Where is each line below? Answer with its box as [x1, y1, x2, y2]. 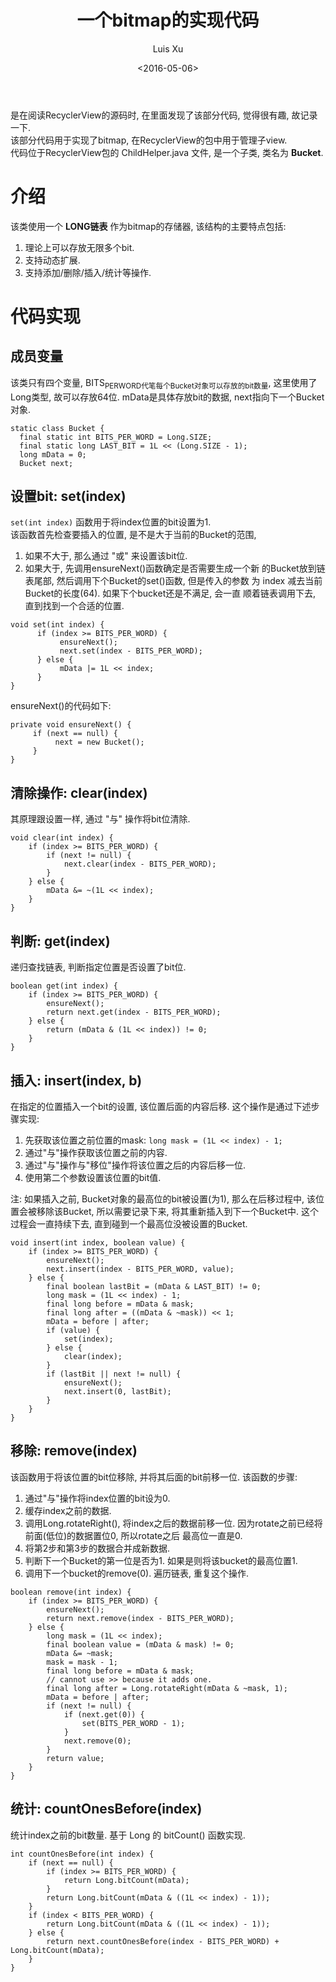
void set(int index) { [10, 620, 105, 630]
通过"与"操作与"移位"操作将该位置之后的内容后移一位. [24, 1159, 246, 1171]
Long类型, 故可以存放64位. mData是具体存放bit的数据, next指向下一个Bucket [10, 391, 325, 403]
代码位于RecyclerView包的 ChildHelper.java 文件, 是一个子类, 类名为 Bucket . [10, 146, 324, 158]
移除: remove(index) [10, 1442, 138, 1460]
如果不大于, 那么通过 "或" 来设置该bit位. [24, 550, 188, 562]
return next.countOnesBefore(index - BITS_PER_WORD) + [46, 1936, 280, 1946]
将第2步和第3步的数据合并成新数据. [24, 1542, 171, 1554]
